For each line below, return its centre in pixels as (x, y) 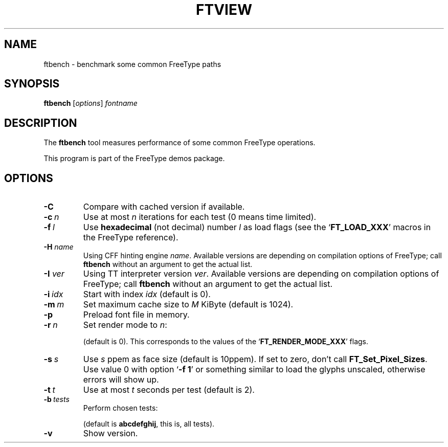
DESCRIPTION (41, 123)
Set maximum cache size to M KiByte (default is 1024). (188, 305)
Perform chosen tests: (120, 408)
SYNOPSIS (32, 84)
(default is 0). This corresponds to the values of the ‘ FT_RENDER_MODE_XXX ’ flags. (226, 342)
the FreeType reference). (131, 238)
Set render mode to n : (125, 325)
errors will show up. (121, 380)
